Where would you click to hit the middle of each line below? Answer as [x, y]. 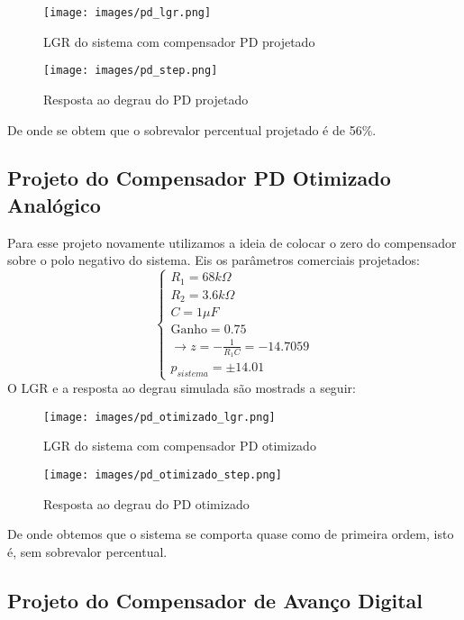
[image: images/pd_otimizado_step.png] [163, 474]
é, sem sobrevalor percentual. [87, 551]
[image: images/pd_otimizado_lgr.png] [159, 417]
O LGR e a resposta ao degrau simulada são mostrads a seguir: [182, 388]
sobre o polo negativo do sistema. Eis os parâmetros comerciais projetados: [214, 260]
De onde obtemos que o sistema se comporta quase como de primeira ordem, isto [231, 534]
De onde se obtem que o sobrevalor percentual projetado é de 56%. [192, 129]
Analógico [54, 204]
